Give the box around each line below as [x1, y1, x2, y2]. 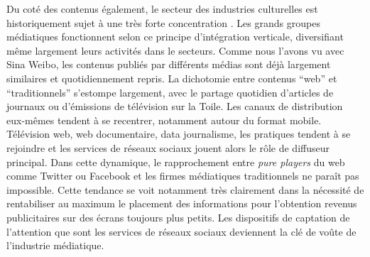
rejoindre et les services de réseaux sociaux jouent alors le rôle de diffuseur [6, 140, 330, 155]
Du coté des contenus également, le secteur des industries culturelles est [6, 1, 318, 16]
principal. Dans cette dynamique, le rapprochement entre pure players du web [6, 154, 345, 169]
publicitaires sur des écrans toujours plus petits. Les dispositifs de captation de [6, 209, 350, 224]
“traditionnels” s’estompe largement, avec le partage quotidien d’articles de [6, 84, 334, 99]
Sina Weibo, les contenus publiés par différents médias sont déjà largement [6, 57, 331, 72]
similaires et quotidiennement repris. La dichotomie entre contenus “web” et [6, 70, 337, 85]
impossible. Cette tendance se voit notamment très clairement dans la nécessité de [6, 182, 364, 197]
